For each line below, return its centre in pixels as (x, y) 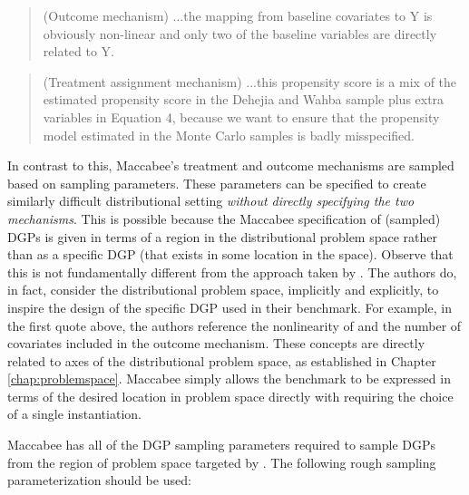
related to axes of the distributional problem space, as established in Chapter (222, 360)
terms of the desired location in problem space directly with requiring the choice (230, 396)
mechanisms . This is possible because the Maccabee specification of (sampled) (224, 218)
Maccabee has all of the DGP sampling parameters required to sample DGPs (222, 445)
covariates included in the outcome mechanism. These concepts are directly (216, 343)
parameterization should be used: (99, 480)
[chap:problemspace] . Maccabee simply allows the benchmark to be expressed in (229, 379)
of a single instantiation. (74, 414)
